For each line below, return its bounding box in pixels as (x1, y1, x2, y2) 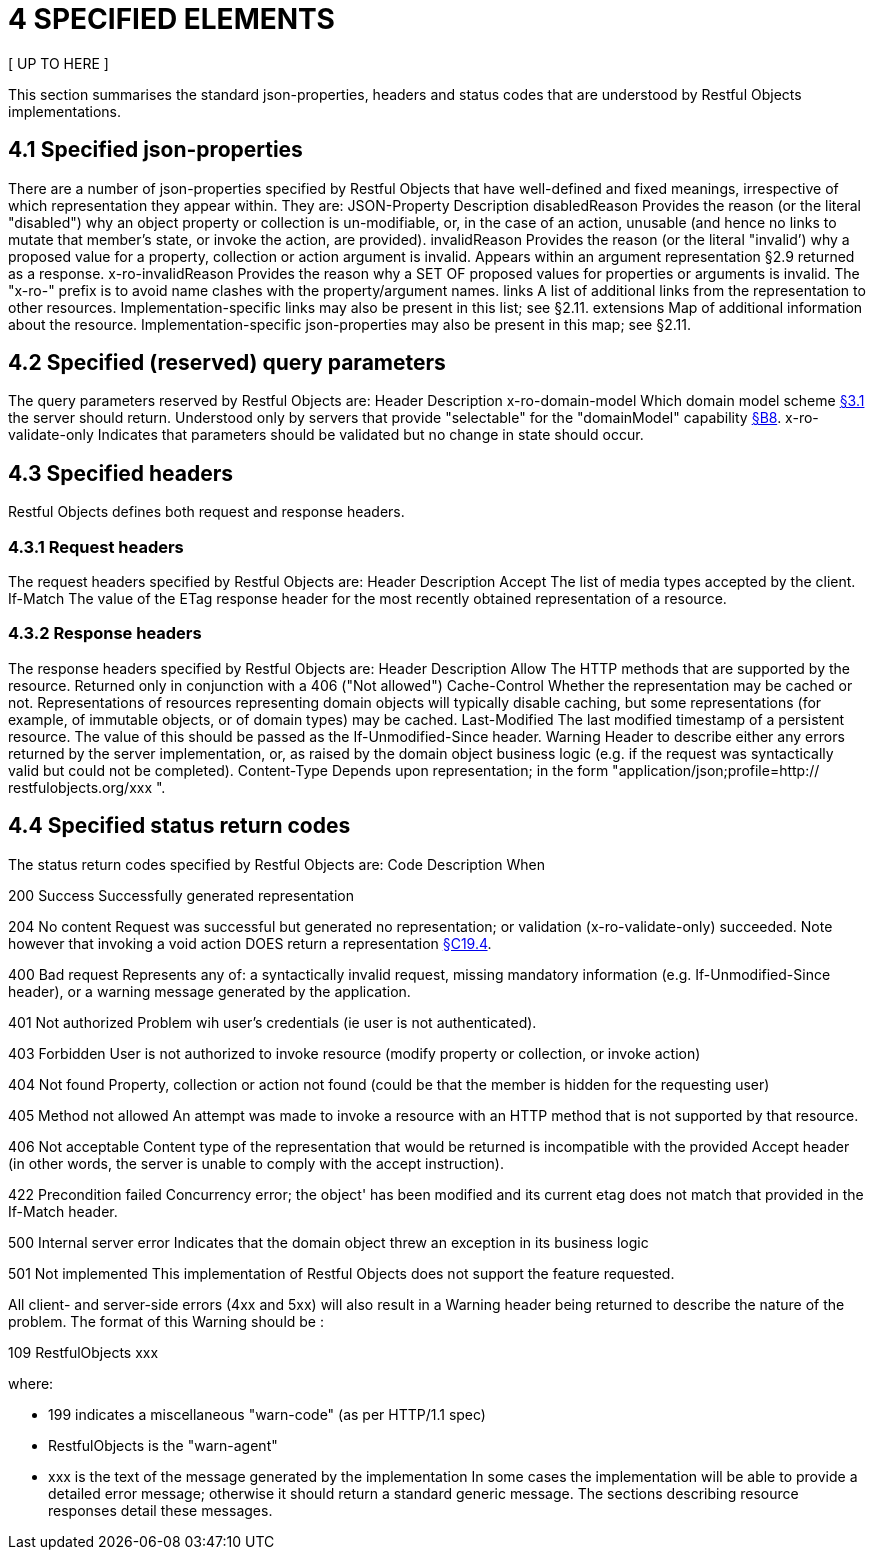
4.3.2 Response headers (8, 623, 202, 644)
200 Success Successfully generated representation (8, 886, 354, 904)
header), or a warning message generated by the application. (8, 982, 411, 1000)
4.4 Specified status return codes (8, 813, 351, 839)
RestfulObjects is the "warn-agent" (48, 1436, 278, 1454)
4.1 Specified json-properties (8, 137, 303, 163)
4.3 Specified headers (8, 460, 234, 486)
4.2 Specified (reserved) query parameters (8, 350, 446, 376)
